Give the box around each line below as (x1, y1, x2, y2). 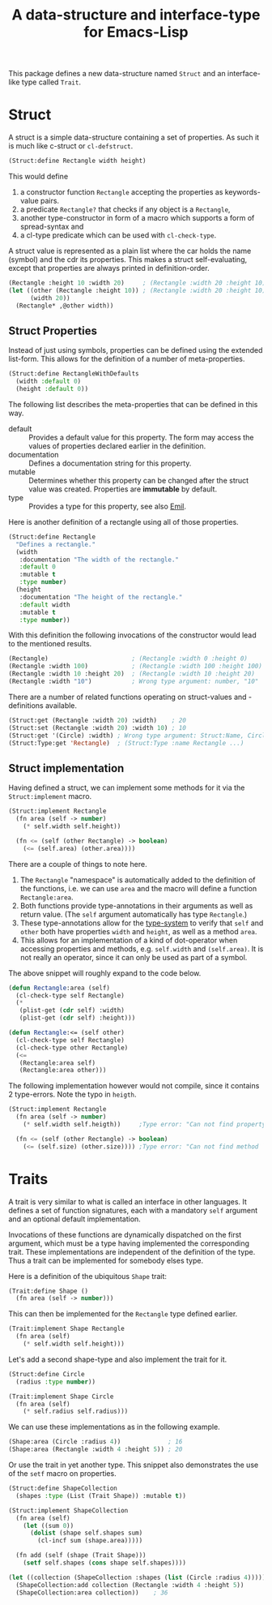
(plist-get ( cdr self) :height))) (19, 1014, 136, 1023)
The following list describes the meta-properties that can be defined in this (8, 399, 258, 409)
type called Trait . (21, 77, 81, 87)
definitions (8, 700, 44, 710)
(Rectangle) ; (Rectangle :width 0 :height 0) (8, 654, 249, 663)
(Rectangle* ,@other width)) (15, 302, 114, 310)
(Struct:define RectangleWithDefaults (8, 370, 139, 378)
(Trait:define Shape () (8, 1287, 89, 1295)
